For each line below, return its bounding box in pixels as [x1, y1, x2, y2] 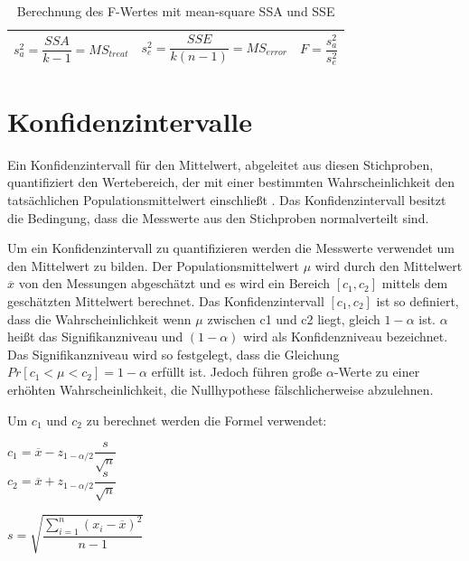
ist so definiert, [376, 291, 459, 310]
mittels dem [381, 274, 448, 293]
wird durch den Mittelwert [314, 256, 463, 275]
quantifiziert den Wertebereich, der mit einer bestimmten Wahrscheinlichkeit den [7, 173, 455, 192]
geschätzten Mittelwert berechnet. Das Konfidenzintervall [7, 291, 324, 310]
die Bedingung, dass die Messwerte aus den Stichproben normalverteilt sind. [7, 208, 429, 227]
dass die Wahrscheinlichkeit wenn [7, 309, 192, 328]
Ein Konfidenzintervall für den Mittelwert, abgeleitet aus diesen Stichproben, [7, 154, 434, 173]
